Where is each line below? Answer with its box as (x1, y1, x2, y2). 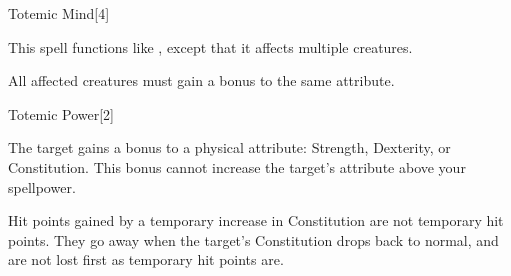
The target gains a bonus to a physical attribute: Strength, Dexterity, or (8, 137, 451, 158)
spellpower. (8, 176, 76, 197)
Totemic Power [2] (8, 103, 115, 124)
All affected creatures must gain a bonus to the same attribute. (8, 70, 395, 91)
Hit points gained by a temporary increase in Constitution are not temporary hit (8, 210, 504, 231)
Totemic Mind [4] (8, 3, 110, 23)
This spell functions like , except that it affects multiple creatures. (8, 36, 413, 57)
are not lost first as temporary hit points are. (8, 249, 284, 270)
